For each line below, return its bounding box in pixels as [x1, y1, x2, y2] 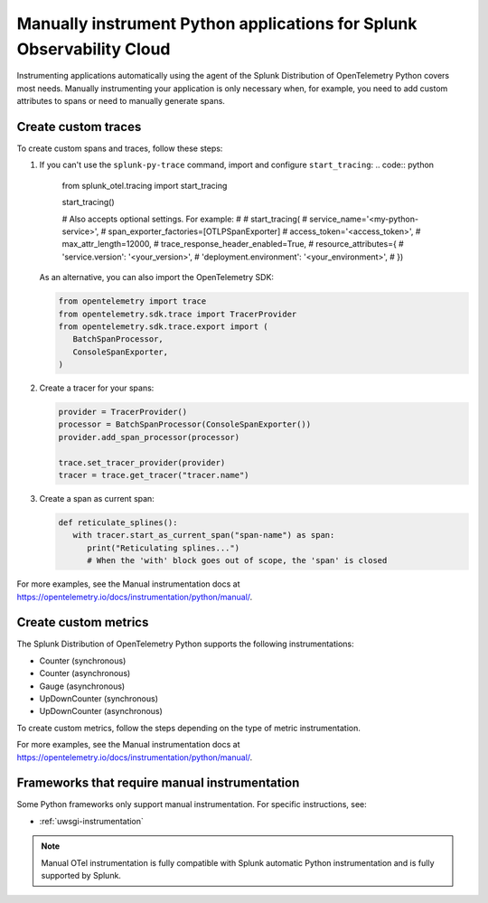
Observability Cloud [16, 39, 171, 59]
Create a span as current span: [39, 494, 155, 503]
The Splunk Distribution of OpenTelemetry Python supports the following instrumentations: [16, 638, 354, 650]
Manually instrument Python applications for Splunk [16, 14, 418, 33]
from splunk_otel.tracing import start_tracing [61, 180, 228, 191]
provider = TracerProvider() [58, 407, 188, 418]
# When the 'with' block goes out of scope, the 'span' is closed [87, 556, 388, 566]
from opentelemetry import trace [58, 296, 207, 306]
